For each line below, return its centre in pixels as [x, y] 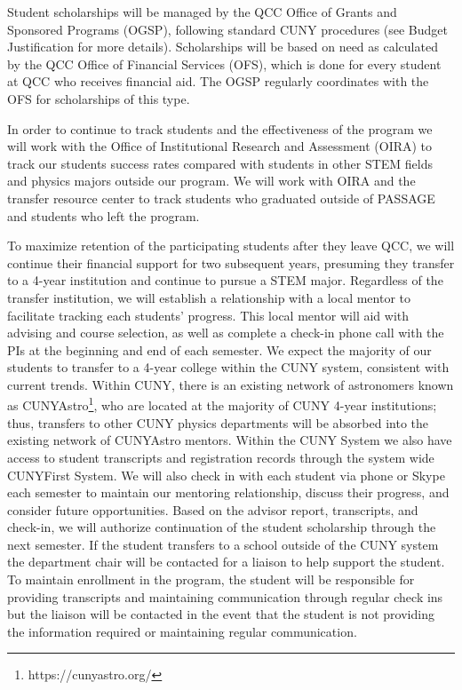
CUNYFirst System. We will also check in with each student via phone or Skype [226, 475]
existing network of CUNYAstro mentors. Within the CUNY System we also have [230, 440]
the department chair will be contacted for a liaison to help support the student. [226, 562]
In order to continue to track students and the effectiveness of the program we [220, 128]
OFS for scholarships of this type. [99, 98]
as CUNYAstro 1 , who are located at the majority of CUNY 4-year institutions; [222, 404]
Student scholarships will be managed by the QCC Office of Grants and [202, 12]
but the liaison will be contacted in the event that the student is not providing [221, 614]
